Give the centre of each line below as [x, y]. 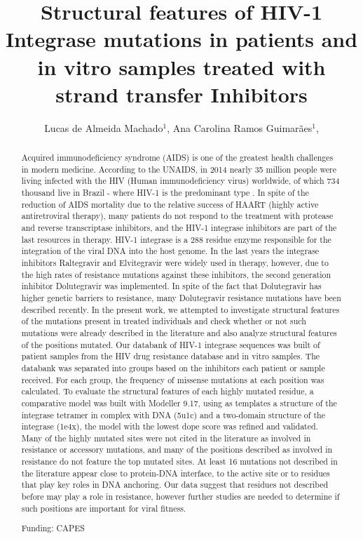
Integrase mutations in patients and [181, 39]
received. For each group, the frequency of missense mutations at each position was [173, 379]
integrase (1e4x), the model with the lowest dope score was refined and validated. [170, 426]
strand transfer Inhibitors [181, 94]
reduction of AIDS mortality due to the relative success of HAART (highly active [170, 204]
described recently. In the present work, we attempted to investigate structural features [180, 309]
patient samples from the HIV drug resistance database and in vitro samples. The [171, 356]
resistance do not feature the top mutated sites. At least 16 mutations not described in [179, 461]
